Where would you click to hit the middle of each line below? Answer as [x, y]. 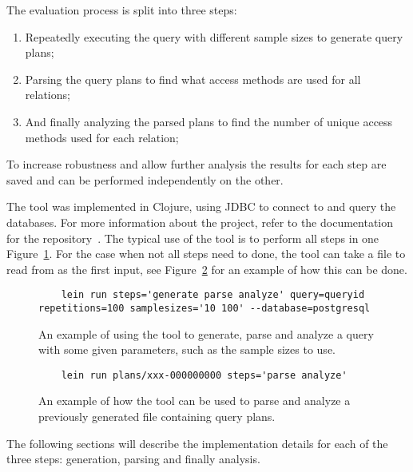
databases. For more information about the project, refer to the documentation [200, 222]
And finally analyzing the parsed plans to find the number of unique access [209, 121]
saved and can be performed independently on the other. [145, 179]
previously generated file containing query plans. [157, 416]
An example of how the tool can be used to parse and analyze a [195, 401]
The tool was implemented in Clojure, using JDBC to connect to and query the [201, 206]
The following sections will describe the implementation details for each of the [197, 443]
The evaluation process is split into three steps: [122, 10]
